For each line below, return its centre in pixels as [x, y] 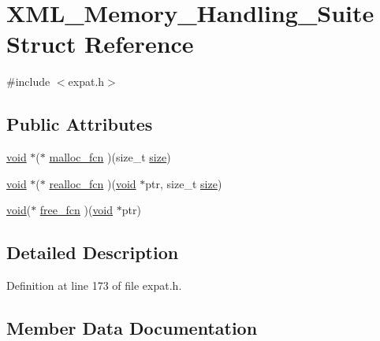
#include [28, 82]
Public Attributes [80, 124]
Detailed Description [93, 252]
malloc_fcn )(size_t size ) [110, 157]
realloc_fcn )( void [93, 183]
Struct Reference [100, 44]
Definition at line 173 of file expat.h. [94, 285]
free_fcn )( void [76, 210]
